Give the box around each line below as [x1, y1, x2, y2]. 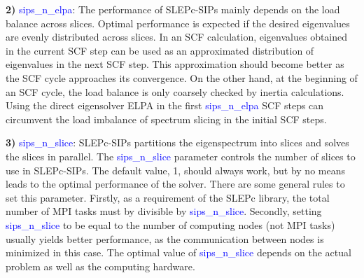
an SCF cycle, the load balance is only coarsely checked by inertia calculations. [6, 84, 344, 99]
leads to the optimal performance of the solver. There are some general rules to [6, 176, 345, 191]
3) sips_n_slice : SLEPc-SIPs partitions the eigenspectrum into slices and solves [6, 135, 349, 150]
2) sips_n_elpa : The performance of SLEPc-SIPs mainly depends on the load [6, 2, 340, 16]
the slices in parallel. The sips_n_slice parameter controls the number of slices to [6, 148, 356, 163]
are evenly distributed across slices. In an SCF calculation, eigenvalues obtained [6, 29, 348, 44]
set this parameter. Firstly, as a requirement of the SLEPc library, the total [6, 190, 330, 204]
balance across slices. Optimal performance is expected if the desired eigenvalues [6, 15, 350, 30]
